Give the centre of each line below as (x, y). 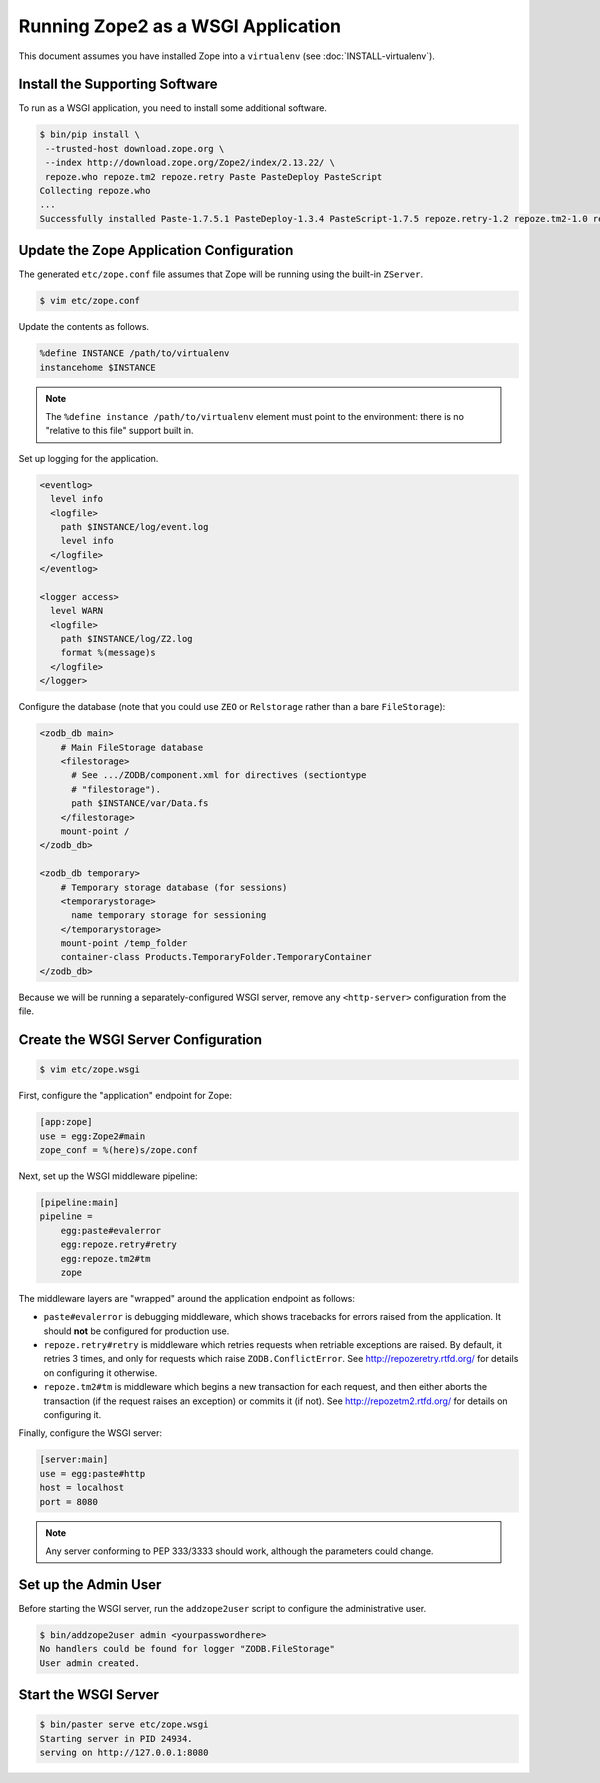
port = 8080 (69, 1501)
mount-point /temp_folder (124, 943)
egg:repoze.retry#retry (118, 1244)
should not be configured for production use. (136, 1331)
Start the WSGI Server (89, 1694)
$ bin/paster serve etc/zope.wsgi (124, 1724)
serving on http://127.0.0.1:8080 (124, 1752)
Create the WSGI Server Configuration (140, 1040)
